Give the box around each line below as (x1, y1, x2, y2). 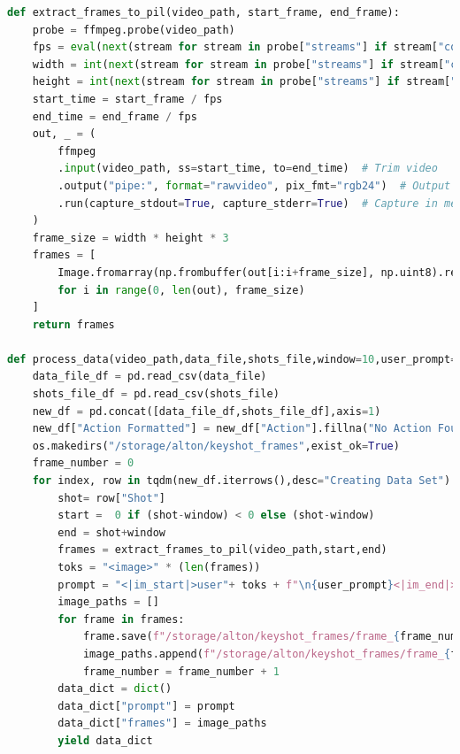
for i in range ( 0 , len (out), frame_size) (57, 283, 305, 296)
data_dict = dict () (57, 682, 172, 696)
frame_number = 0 (32, 457, 134, 470)
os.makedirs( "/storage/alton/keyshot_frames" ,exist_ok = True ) (32, 439, 400, 452)
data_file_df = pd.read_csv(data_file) (32, 370, 267, 383)
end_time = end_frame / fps (32, 110, 197, 123)
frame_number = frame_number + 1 (82, 665, 280, 678)
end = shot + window (57, 526, 165, 539)
